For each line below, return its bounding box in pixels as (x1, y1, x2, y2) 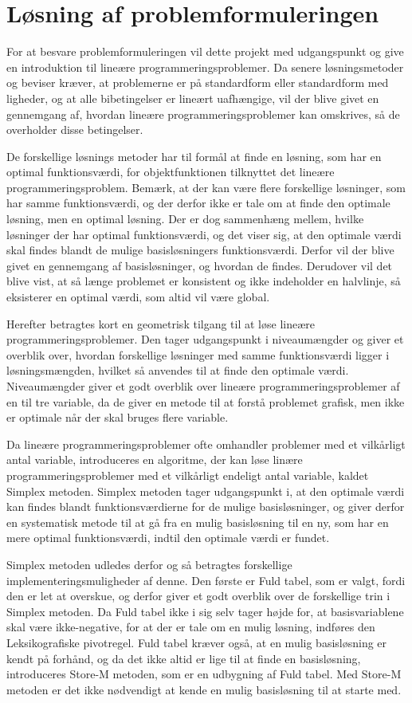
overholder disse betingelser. (6, 121, 143, 138)
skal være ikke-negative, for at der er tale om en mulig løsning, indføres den (6, 619, 375, 635)
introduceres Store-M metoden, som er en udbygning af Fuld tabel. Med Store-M (6, 666, 402, 682)
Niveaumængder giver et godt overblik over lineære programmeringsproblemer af (6, 378, 400, 394)
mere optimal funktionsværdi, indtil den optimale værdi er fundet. (6, 529, 330, 546)
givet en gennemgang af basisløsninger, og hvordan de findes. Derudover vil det (6, 257, 393, 273)
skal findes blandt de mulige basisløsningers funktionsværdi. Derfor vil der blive (6, 242, 394, 258)
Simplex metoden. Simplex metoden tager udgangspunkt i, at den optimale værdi (6, 482, 405, 499)
